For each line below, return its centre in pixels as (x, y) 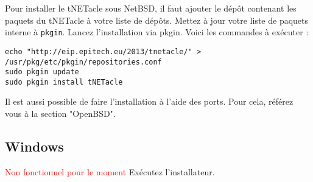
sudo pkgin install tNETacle (64, 82)
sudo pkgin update (42, 72)
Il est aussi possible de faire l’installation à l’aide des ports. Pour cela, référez (149, 101)
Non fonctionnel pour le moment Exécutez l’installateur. (110, 171)
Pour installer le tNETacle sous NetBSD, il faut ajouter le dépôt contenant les (151, 8)
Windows (34, 146)
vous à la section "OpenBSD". (60, 114)
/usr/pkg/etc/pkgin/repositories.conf (83, 62)
